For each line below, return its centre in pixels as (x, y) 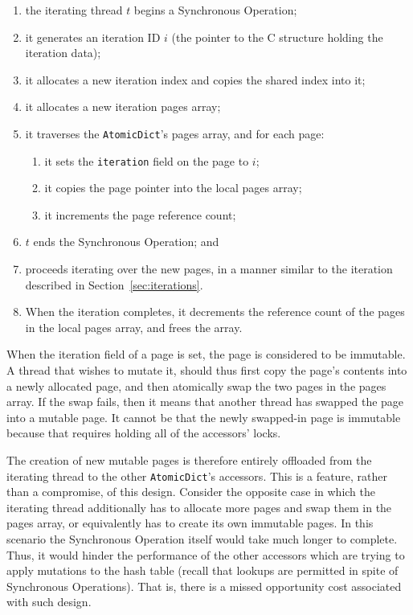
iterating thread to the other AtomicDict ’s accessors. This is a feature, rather (197, 476)
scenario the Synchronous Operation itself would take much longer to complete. (202, 539)
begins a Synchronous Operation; (215, 10)
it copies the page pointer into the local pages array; (173, 188)
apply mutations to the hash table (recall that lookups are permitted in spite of (202, 570)
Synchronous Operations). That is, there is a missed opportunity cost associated (204, 586)
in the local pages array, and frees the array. (134, 327)
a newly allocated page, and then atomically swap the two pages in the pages (196, 385)
